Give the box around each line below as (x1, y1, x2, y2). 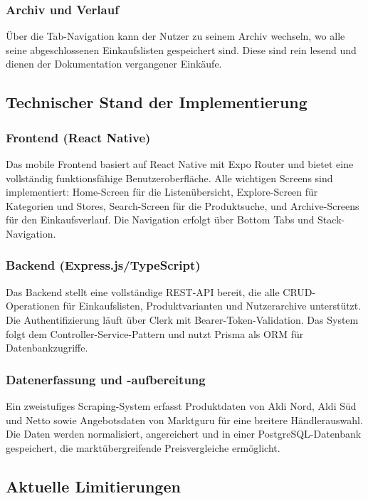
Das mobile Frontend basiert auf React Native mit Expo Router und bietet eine (6, 157, 354, 171)
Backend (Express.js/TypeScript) (6, 256, 201, 274)
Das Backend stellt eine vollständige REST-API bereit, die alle (6, 284, 280, 299)
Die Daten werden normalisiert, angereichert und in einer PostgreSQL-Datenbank (6, 426, 362, 441)
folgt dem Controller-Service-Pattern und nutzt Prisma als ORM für (6, 326, 304, 341)
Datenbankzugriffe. (6, 340, 88, 355)
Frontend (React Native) (6, 128, 151, 146)
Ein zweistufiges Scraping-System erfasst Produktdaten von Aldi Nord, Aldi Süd (6, 398, 357, 413)
